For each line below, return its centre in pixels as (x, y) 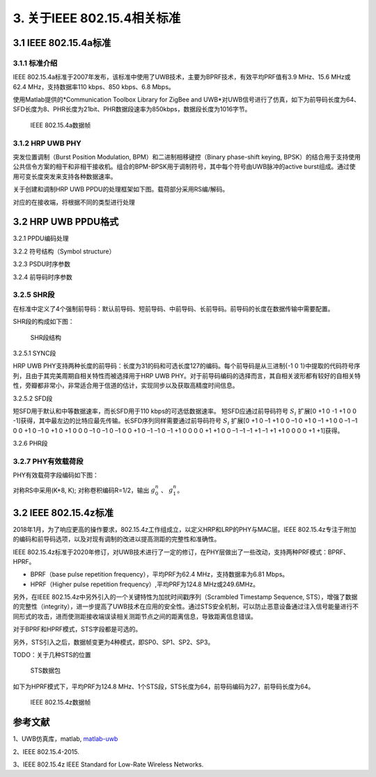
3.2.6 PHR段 (30, 444)
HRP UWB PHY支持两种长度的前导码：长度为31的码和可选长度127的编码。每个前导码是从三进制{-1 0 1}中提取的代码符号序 (187, 366)
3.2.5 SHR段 (34, 295)
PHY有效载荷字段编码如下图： (56, 475)
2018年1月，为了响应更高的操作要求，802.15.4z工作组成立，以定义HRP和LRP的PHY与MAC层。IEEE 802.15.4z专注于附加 (185, 529)
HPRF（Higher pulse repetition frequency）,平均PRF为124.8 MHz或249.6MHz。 (144, 584)
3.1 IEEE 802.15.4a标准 (62, 43)
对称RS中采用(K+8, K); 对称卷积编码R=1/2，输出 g (84, 490)
